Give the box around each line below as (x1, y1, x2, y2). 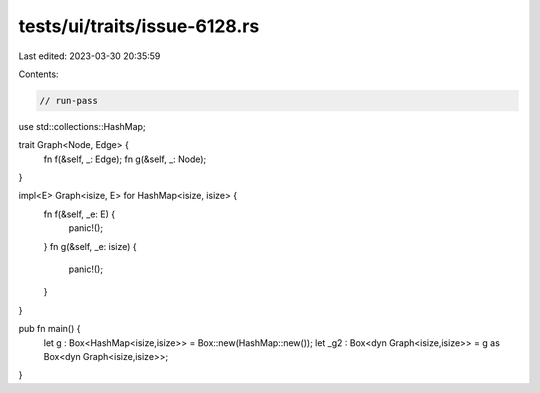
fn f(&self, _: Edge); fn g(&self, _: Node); (43, 153, 207, 165)
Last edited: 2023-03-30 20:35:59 (18, 50, 161, 62)
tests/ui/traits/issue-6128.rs (18, 15, 260, 37)
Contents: (18, 68, 59, 80)
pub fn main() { (18, 323, 81, 335)
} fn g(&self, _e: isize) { (43, 240, 137, 252)
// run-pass (39, 95, 99, 106)
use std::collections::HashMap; (18, 120, 146, 132)
